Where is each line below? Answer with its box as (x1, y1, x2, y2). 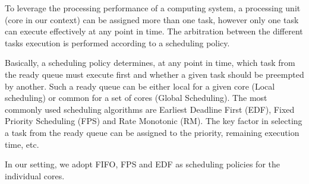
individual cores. (5, 169, 65, 182)
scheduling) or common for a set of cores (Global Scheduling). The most (5, 91, 267, 104)
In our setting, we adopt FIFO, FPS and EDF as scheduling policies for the (5, 158, 280, 170)
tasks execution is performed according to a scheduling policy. (5, 36, 230, 49)
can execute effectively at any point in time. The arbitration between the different (5, 25, 303, 37)
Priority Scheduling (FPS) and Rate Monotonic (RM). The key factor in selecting (5, 115, 302, 127)
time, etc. (5, 138, 39, 150)
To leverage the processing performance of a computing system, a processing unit (5, 2, 301, 14)
